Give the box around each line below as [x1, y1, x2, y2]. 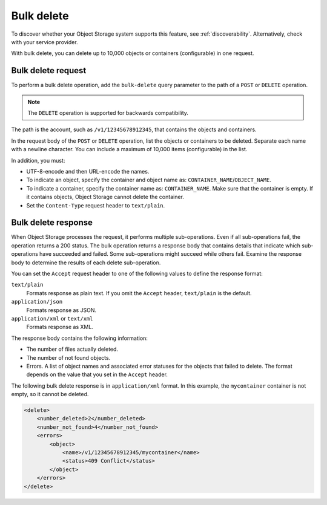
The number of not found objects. [26, 354, 111, 361]
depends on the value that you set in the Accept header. [26, 371, 168, 378]
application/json [11, 298, 63, 305]
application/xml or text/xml [11, 314, 93, 322]
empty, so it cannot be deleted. [11, 391, 89, 398]
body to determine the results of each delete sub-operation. [11, 259, 161, 266]
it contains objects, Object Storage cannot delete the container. [26, 194, 185, 201]
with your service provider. [11, 38, 78, 45]
